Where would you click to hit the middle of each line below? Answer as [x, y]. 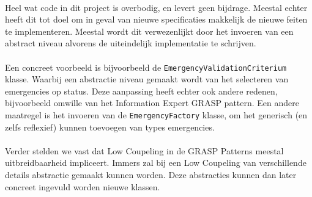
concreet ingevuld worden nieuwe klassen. [83, 186]
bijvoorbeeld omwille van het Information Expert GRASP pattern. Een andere [152, 103]
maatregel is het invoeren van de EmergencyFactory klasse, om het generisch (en [156, 115]
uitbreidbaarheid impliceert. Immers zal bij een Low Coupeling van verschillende [156, 163]
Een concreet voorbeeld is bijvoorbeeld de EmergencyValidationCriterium [146, 67]
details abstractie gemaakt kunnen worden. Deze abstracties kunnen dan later [151, 175]
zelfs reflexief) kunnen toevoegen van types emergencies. [110, 127]
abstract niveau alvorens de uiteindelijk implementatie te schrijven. [131, 43]
